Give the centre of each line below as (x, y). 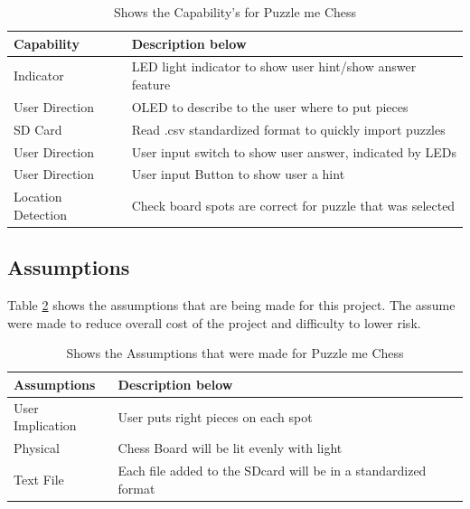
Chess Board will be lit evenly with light (230, 448)
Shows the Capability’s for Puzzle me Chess (235, 12)
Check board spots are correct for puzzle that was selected (293, 206)
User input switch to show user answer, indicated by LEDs (294, 151)
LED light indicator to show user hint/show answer (274, 66)
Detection (40, 214)
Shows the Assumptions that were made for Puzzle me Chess (235, 353)
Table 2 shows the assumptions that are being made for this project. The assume (231, 305)
